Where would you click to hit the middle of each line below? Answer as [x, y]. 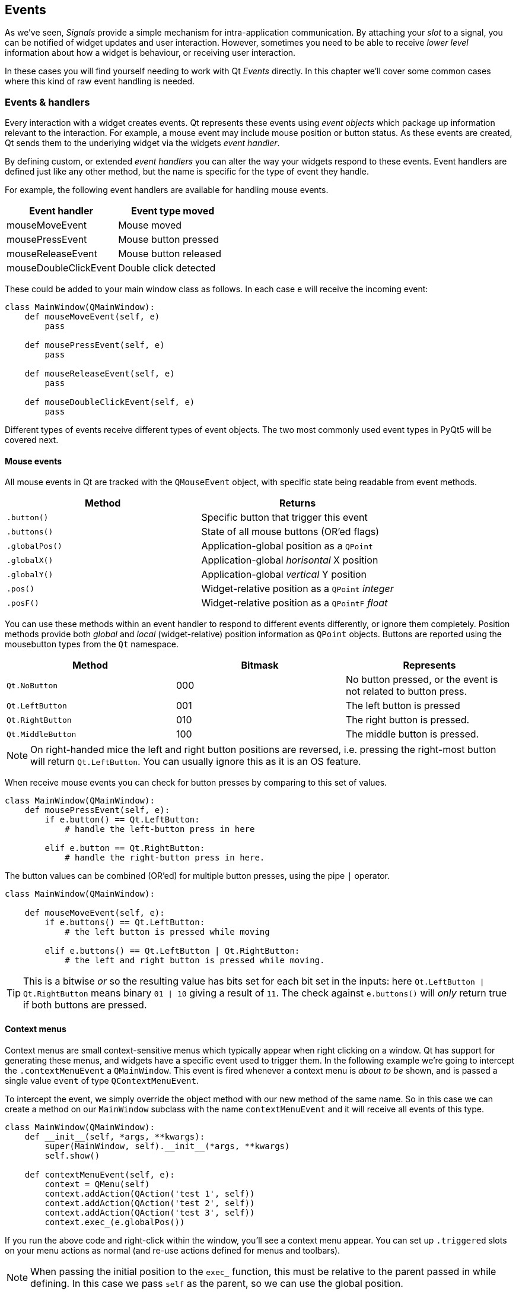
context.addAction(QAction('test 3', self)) [150, 1212]
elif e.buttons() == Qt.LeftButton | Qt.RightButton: [172, 951]
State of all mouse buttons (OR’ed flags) [290, 532]
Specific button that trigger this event [284, 518]
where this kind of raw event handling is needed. [100, 81]
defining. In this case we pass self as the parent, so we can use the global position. [217, 1283]
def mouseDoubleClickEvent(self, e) [110, 402]
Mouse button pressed [168, 240]
